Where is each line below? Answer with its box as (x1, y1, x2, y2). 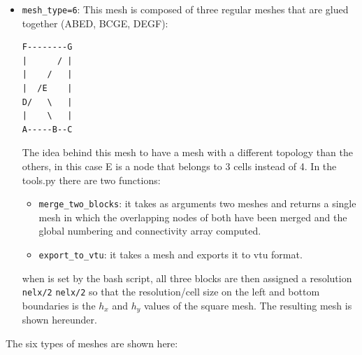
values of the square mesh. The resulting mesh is (143, 298, 352, 312)
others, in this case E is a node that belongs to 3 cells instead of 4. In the (22, 159, 337, 173)
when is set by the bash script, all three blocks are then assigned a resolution (22, 270, 352, 285)
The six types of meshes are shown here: (6, 335, 178, 350)
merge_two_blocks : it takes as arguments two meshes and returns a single (38, 196, 356, 211)
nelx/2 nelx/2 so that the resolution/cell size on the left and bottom (22, 284, 320, 299)
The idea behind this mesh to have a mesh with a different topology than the (22, 145, 353, 160)
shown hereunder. (22, 312, 97, 327)
